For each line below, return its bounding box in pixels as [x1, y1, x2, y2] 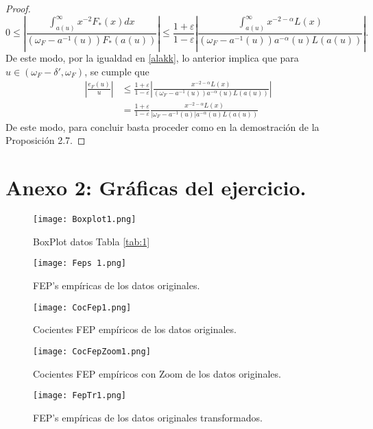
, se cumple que [84, 64, 149, 78]
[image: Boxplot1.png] [33, 214, 136, 225]
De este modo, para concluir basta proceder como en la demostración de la [5, 119, 320, 134]
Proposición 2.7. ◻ [5, 133, 86, 147]
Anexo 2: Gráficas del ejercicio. [5, 173, 306, 201]
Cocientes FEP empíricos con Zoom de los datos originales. [33, 366, 281, 380]
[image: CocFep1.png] [33, 302, 132, 312]
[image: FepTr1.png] [33, 391, 127, 401]
